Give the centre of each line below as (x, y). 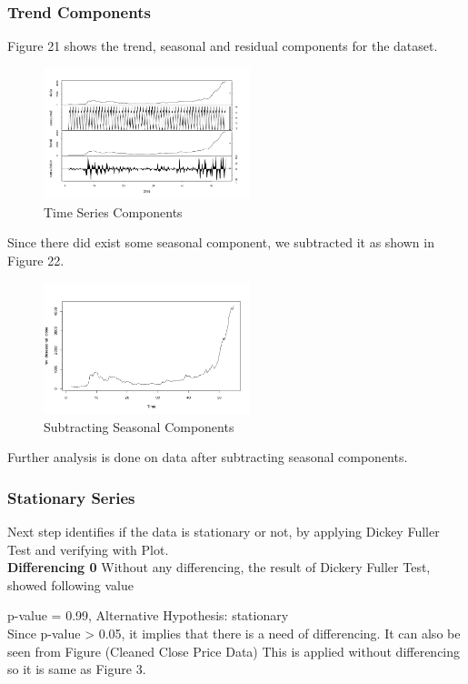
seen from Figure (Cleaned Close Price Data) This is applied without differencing (234, 651)
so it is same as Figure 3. (77, 669)
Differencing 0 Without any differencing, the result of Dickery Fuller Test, (219, 567)
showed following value (70, 584)
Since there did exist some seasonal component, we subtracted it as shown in (221, 242)
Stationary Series (71, 497)
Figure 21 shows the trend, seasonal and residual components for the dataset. (223, 46)
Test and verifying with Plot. (88, 549)
